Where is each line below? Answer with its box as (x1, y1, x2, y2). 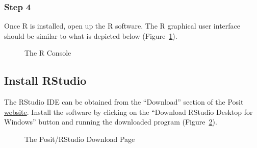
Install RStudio (4, 72, 87, 88)
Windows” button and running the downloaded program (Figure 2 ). (4, 116, 217, 127)
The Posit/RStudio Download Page (24, 133, 135, 144)
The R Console (24, 47, 71, 58)
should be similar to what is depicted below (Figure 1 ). (4, 30, 177, 41)
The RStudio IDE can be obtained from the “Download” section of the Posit (4, 96, 244, 107)
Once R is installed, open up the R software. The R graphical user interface (4, 20, 241, 31)
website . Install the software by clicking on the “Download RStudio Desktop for (4, 106, 253, 117)
